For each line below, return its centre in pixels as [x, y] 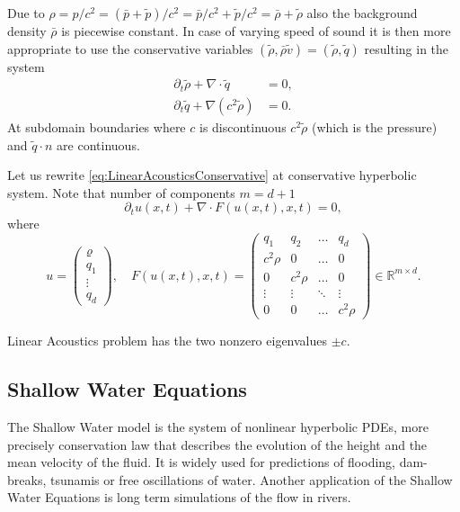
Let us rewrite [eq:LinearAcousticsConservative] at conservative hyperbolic [212, 175]
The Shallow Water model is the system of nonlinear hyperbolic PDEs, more [218, 426]
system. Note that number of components [121, 192]
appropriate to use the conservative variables [130, 48]
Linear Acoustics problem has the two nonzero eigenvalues [168, 341]
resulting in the [407, 48]
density [27, 31]
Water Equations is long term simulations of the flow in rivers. [179, 497]
